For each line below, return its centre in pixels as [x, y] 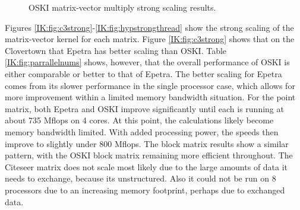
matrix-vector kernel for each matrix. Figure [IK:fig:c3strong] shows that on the [150, 39]
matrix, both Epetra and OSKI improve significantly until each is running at [144, 108]
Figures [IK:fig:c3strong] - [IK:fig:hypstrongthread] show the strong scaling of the [149, 27]
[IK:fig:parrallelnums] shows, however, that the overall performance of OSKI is [147, 62]
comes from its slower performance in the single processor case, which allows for [150, 85]
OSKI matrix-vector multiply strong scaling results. [122, 7]
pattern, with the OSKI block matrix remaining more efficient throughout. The [149, 155]
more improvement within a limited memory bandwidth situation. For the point [150, 97]
